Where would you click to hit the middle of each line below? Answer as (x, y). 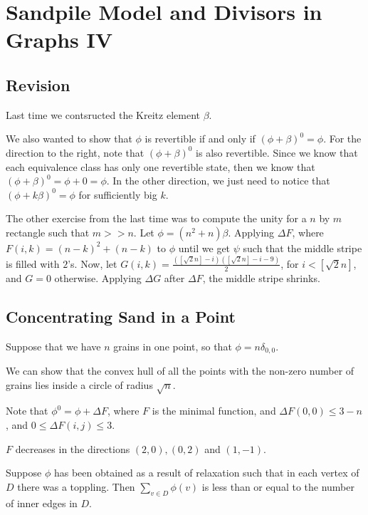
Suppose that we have (53, 346)
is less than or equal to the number (278, 486)
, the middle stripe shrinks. (261, 277)
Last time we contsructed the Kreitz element (103, 114)
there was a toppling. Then (76, 486)
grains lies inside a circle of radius (79, 384)
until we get (204, 248)
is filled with (33, 263)
